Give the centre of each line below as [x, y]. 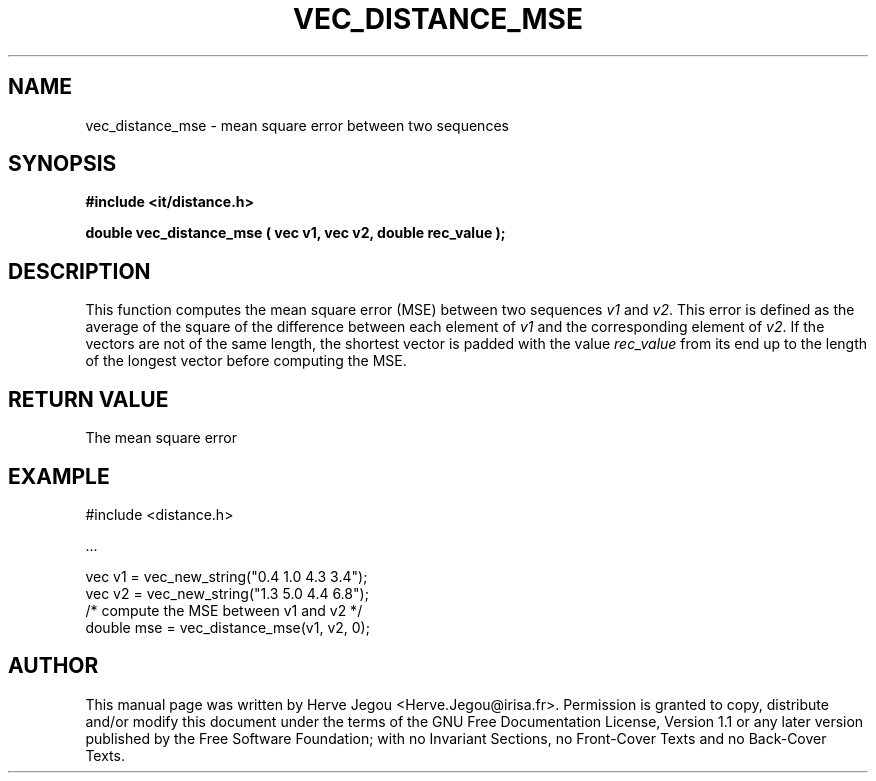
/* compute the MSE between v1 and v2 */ [224, 610]
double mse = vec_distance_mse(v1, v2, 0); [227, 627]
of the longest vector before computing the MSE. [246, 361]
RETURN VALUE [88, 399]
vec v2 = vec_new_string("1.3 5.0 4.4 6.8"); [227, 593]
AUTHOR [53, 666]
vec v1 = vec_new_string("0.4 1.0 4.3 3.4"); [226, 576]
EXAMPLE [59, 476]
